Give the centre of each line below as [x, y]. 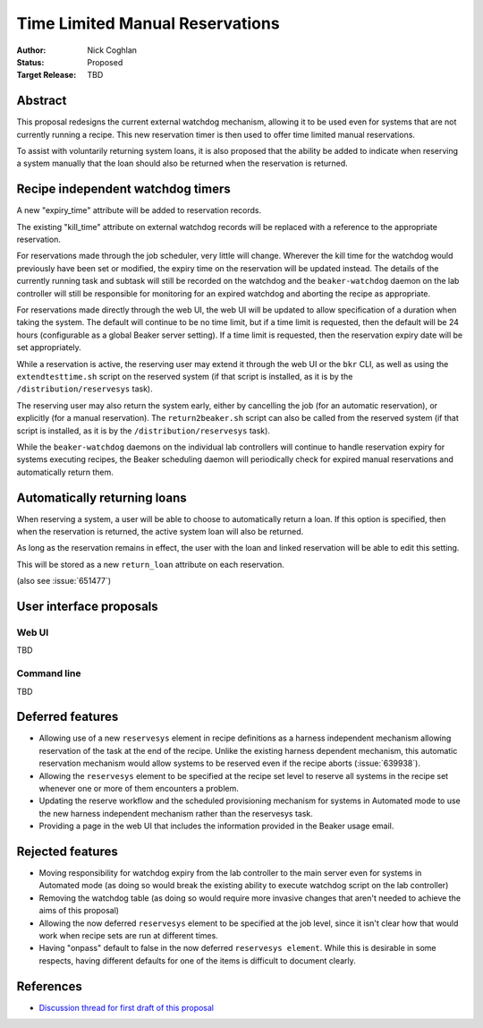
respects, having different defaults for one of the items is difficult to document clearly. [198, 960]
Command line [49, 673]
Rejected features [67, 851]
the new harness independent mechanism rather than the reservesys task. [176, 813]
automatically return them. [65, 472]
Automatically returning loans [102, 497]
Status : [30, 62]
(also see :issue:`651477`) [64, 581]
